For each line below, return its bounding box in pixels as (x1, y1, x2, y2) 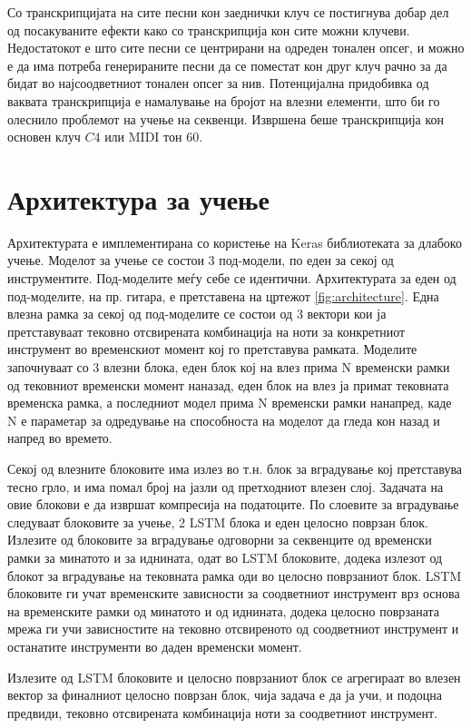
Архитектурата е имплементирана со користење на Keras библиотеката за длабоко (7, 232, 462, 251)
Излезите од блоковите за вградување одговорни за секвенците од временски (7, 530, 432, 549)
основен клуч (7, 127, 81, 146)
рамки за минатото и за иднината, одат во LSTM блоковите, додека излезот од (7, 547, 443, 566)
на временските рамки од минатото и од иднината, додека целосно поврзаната (7, 601, 440, 620)
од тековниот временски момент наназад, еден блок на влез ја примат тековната (7, 375, 449, 394)
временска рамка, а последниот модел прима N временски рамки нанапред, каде (7, 393, 452, 412)
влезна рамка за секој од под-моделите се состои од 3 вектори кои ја (7, 304, 387, 323)
